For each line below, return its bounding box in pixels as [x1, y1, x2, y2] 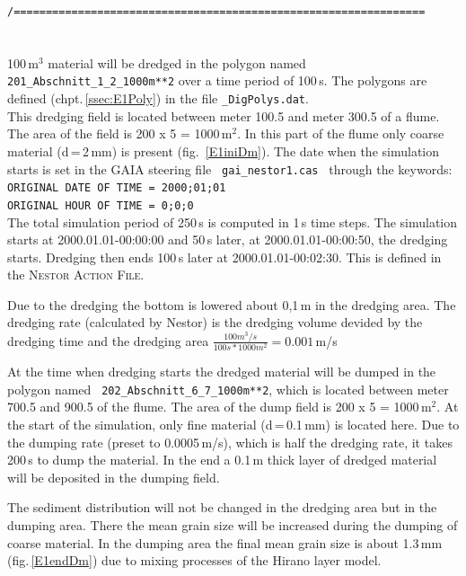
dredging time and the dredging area [7, 331, 209, 350]
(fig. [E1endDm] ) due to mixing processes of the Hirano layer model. [7, 551, 382, 570]
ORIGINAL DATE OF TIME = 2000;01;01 [7, 182, 226, 195]
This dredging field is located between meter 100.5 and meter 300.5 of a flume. [7, 106, 440, 125]
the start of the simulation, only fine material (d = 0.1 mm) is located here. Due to [7, 415, 460, 434]
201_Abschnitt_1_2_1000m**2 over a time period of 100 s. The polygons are [7, 71, 427, 90]
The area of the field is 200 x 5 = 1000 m [7, 124, 233, 143]
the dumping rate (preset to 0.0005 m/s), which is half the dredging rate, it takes [7, 432, 453, 451]
